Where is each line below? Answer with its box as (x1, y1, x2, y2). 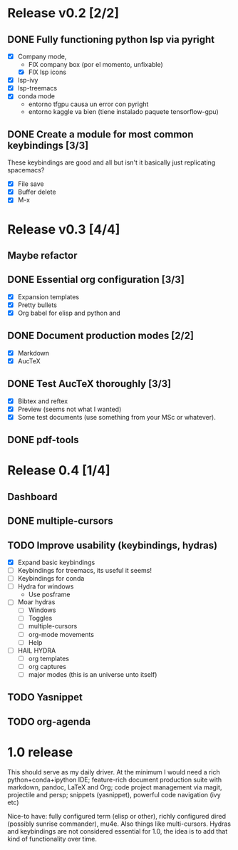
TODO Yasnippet (7, 691, 83, 703)
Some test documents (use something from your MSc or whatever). (17, 413, 216, 421)
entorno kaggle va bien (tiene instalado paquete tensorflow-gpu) (28, 108, 219, 116)
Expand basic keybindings (17, 558, 95, 566)
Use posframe (28, 590, 71, 599)
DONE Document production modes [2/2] (7, 330, 195, 342)
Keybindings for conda (17, 574, 85, 583)
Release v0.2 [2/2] (7, 5, 120, 21)
